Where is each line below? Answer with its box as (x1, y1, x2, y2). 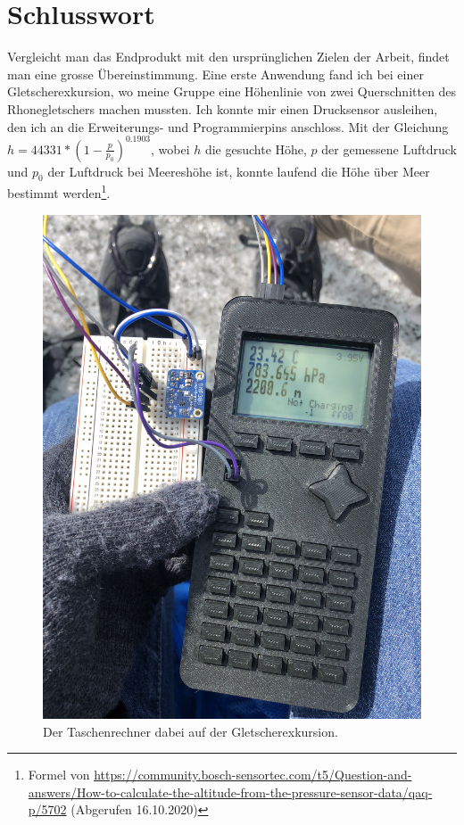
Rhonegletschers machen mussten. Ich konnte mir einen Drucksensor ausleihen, (7, 99, 438, 118)
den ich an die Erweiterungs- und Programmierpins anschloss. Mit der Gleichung (7, 117, 449, 136)
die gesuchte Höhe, (204, 139, 307, 158)
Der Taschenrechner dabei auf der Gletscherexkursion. (43, 722, 338, 740)
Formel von (28, 765, 90, 784)
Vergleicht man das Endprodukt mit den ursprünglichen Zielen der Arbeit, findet (7, 47, 450, 66)
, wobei (150, 139, 190, 158)
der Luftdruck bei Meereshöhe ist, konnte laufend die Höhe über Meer (47, 161, 430, 180)
